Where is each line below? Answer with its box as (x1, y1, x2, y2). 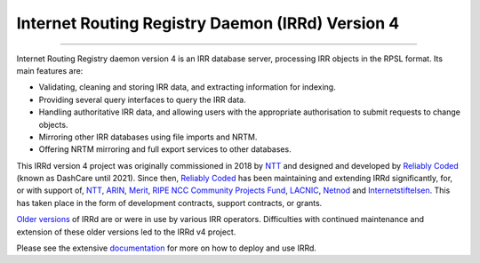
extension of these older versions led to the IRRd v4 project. (16, 227, 236, 237)
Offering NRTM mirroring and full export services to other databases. (38, 144, 292, 155)
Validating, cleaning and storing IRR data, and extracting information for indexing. (38, 82, 337, 92)
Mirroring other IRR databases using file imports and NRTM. (38, 131, 258, 142)
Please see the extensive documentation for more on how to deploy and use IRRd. (16, 243, 317, 253)
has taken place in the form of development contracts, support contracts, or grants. (16, 197, 323, 208)
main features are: (16, 65, 84, 76)
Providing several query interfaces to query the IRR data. (38, 94, 246, 105)
